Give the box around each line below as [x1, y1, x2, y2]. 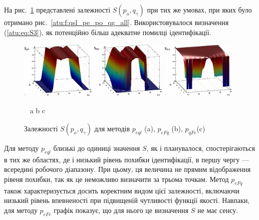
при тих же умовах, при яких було [147, 5, 252, 15]
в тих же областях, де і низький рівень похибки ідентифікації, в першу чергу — [4, 154, 249, 164]
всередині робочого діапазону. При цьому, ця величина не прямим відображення [4, 164, 251, 174]
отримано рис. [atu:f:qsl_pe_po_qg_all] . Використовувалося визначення [4, 17, 229, 27]
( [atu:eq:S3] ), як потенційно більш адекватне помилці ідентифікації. [4, 27, 211, 37]
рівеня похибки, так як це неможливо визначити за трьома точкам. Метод [4, 174, 229, 184]
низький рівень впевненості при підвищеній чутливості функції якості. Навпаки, [4, 195, 250, 205]
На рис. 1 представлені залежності [4, 5, 111, 15]
